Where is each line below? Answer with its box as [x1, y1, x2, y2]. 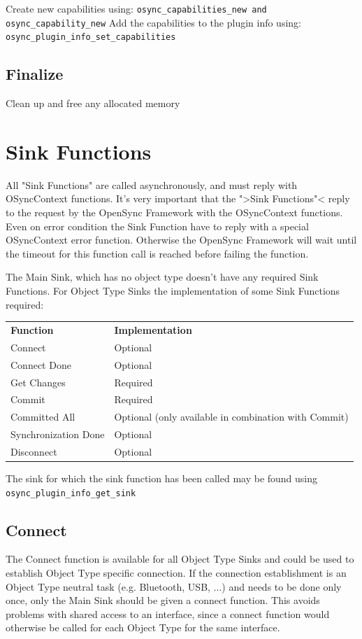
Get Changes [10, 374, 66, 389]
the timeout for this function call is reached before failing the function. [6, 246, 309, 260]
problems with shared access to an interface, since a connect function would [6, 606, 330, 621]
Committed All [10, 409, 75, 424]
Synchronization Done [10, 427, 105, 442]
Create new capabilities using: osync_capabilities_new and [6, 1, 267, 15]
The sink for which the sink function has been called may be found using [6, 470, 318, 485]
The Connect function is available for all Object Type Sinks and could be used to [6, 552, 354, 566]
